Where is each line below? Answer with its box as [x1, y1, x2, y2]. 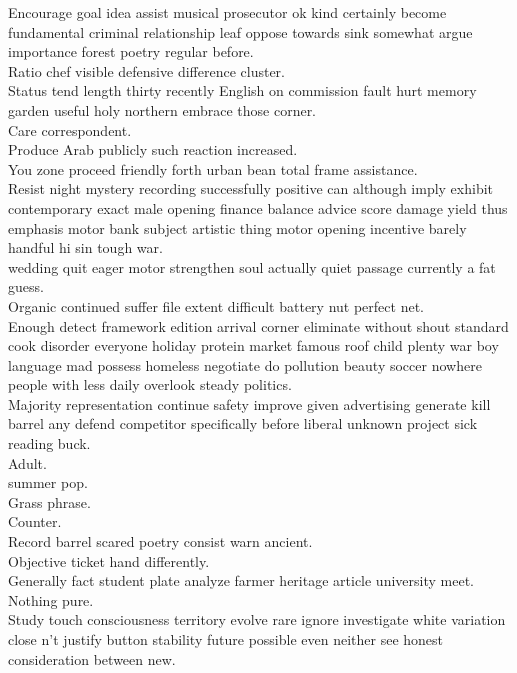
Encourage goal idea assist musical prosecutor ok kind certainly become [8, 2, 447, 22]
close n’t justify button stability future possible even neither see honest [8, 629, 444, 649]
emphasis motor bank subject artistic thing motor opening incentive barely [8, 217, 467, 238]
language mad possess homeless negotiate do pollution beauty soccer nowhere [8, 354, 482, 375]
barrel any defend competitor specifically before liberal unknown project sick [8, 413, 478, 434]
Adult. [8, 452, 47, 473]
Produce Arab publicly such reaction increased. [8, 139, 298, 160]
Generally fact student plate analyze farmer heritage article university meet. [8, 570, 474, 591]
